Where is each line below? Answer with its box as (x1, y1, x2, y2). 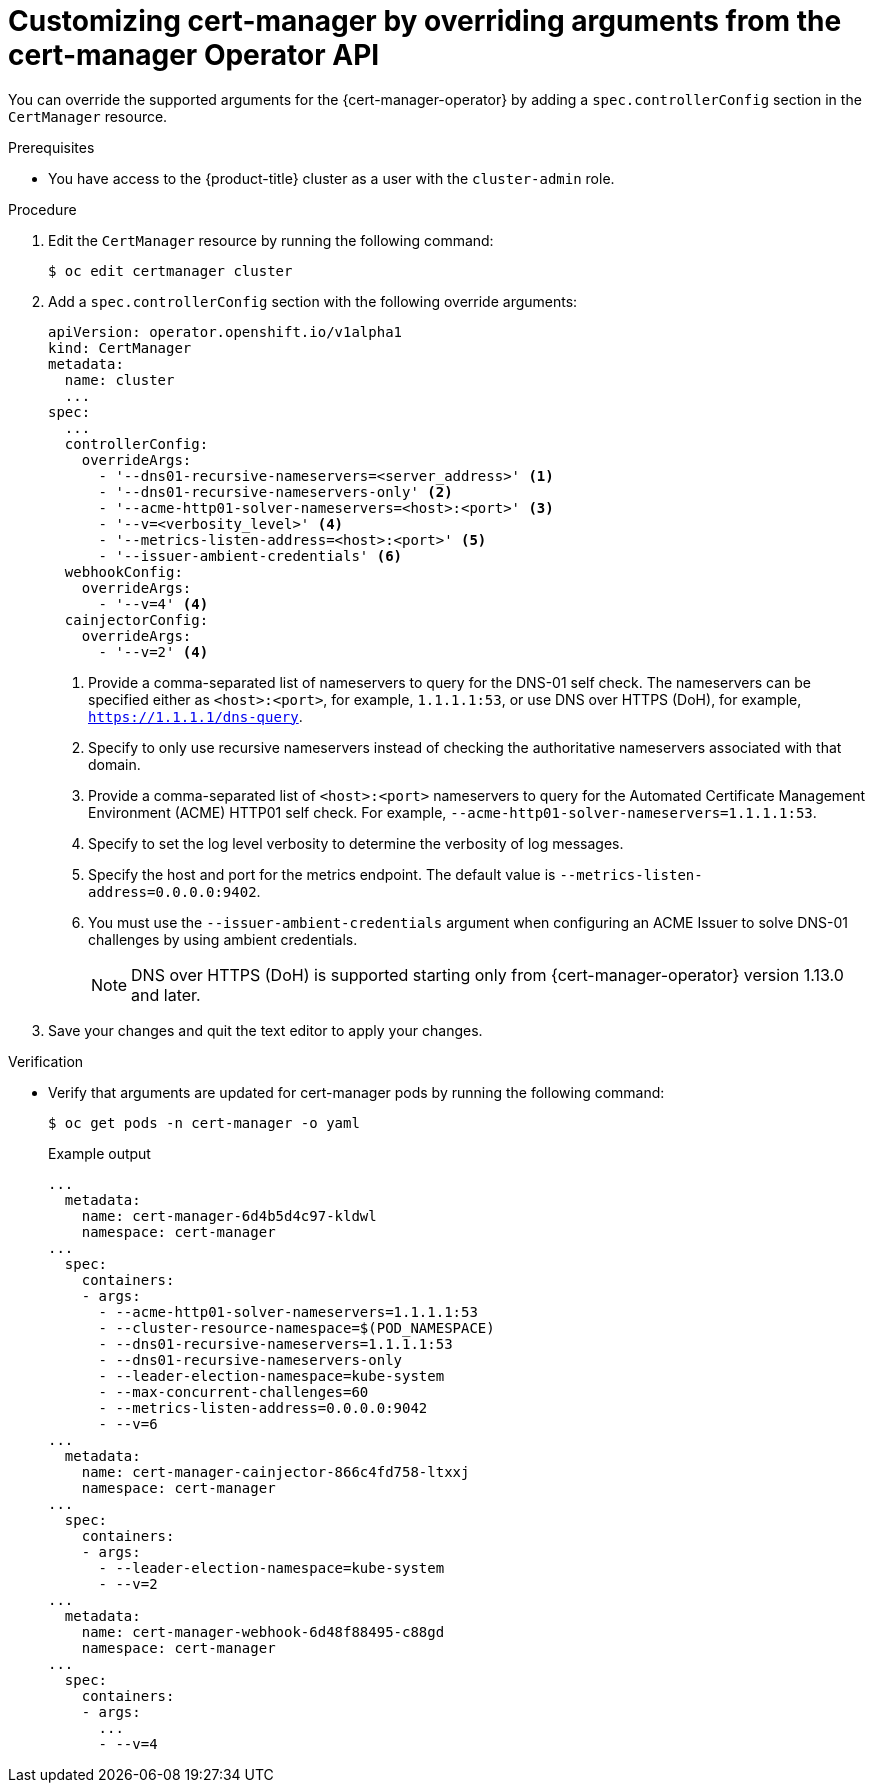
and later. (131, 984, 201, 1005)
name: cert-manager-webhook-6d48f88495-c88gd (81, 1623, 445, 1640)
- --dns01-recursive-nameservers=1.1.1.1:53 (98, 1335, 453, 1352)
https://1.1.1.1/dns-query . (88, 707, 303, 725)
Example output (48, 1144, 151, 1162)
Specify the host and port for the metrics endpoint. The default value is (88, 865, 556, 883)
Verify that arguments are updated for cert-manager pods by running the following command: (48, 1083, 665, 1101)
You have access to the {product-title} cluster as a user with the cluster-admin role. (48, 169, 615, 187)
